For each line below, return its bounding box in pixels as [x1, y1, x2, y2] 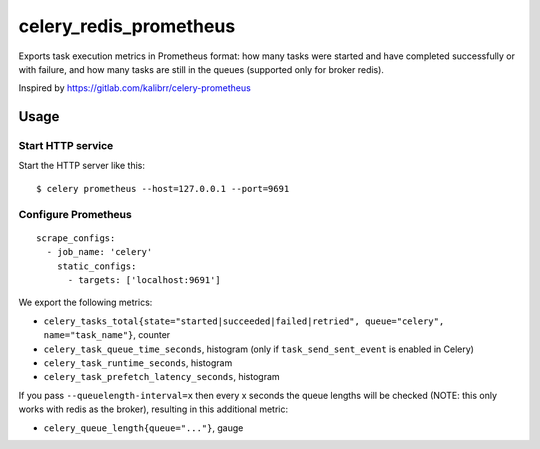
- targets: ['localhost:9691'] [67, 275, 222, 285]
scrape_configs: [36, 232, 116, 244]
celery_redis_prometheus [18, 15, 236, 37]
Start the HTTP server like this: [18, 160, 145, 172]
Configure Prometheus [18, 207, 132, 221]
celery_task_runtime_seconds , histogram [43, 356, 233, 369]
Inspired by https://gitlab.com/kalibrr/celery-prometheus [18, 82, 252, 94]
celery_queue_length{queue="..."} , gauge [43, 421, 244, 434]
